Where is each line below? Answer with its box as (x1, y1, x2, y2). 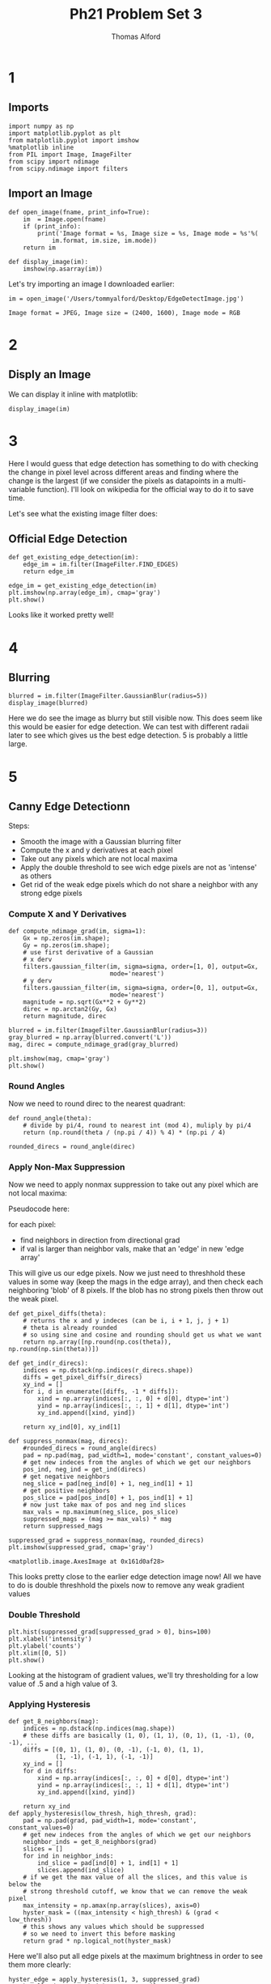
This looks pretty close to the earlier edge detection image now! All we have (8, 1572, 261, 1582)
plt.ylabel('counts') (8, 1642, 82, 1650)
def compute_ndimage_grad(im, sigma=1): (8, 927, 147, 935)
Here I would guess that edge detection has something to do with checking (8, 458, 259, 468)
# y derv (23, 976, 53, 984)
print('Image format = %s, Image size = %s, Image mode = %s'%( (37, 229, 259, 237)
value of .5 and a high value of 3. (8, 1679, 118, 1689)
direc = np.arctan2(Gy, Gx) (23, 1005, 117, 1013)
